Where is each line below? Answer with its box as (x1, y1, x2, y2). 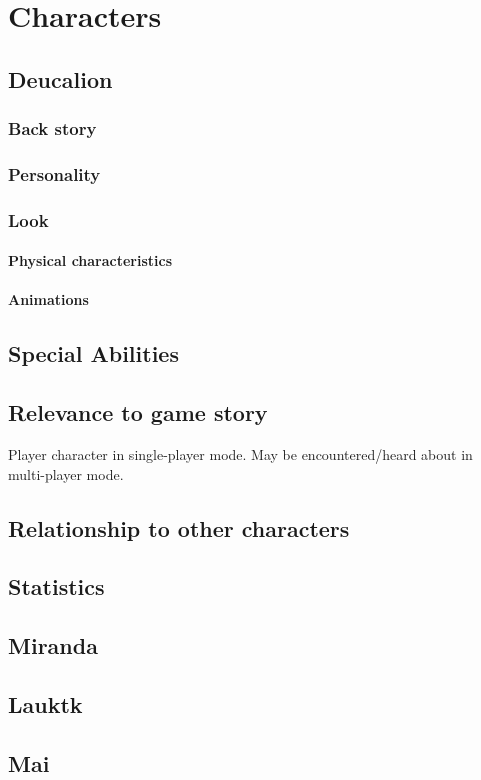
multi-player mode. (8, 463, 124, 484)
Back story (8, 116, 97, 141)
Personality (8, 161, 101, 186)
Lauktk (8, 688, 83, 719)
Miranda (8, 630, 98, 661)
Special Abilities (8, 338, 179, 369)
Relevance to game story (8, 397, 268, 428)
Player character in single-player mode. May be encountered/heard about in (8, 444, 473, 465)
